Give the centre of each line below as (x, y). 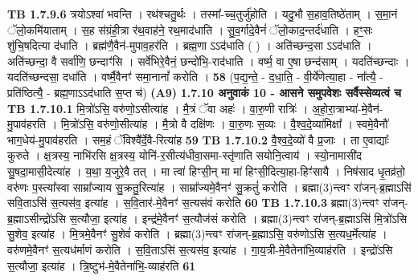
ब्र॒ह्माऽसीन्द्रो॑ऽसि (37, 218)
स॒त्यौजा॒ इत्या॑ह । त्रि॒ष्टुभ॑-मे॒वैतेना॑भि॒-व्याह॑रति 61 (102, 265)
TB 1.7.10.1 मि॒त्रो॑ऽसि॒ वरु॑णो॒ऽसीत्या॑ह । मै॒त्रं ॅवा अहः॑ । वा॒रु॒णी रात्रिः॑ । (158, 108)
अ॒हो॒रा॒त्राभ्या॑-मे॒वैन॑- (347, 108)
